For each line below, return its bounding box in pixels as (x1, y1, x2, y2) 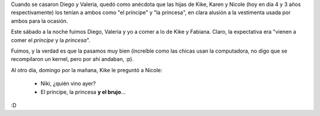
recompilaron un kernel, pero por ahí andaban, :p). (11, 56, 134, 63)
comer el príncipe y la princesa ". (11, 36, 91, 44)
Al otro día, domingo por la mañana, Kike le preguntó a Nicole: (11, 66, 163, 73)
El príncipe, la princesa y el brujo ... (40, 88, 126, 95)
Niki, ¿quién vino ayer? (40, 80, 96, 87)
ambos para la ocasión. (11, 17, 68, 24)
